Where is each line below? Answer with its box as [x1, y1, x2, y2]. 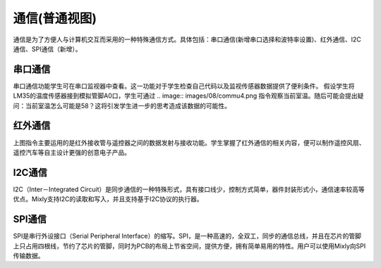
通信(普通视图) [13, 11, 97, 26]
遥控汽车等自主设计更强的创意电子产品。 [13, 148, 131, 156]
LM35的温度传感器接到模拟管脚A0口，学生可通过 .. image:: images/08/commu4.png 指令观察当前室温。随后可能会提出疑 [13, 91, 364, 100]
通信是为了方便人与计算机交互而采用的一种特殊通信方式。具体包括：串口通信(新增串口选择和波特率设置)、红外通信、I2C [13, 35, 361, 44]
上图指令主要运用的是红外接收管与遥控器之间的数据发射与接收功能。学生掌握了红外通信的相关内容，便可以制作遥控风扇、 [13, 138, 365, 147]
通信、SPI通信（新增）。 [13, 44, 82, 53]
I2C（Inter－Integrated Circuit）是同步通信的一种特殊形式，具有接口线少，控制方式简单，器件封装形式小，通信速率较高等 [13, 185, 365, 193]
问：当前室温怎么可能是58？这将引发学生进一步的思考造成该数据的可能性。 [13, 101, 231, 110]
